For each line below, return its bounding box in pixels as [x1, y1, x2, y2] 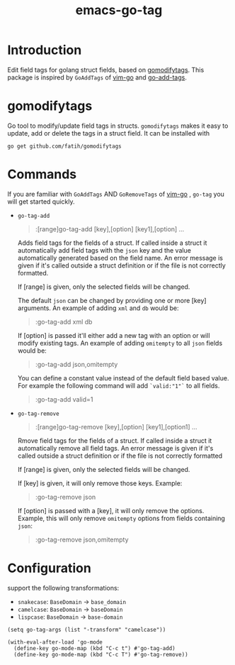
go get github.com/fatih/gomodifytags [7, 143, 122, 150]
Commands [7, 166, 77, 182]
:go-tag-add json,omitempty [35, 360, 118, 368]
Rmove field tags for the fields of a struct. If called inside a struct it [17, 436, 212, 445]
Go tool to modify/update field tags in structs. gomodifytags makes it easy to [7, 121, 229, 130]
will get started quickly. [7, 197, 76, 206]
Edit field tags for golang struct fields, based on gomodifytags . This [7, 65, 205, 74]
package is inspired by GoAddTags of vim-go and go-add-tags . [7, 73, 188, 82]
